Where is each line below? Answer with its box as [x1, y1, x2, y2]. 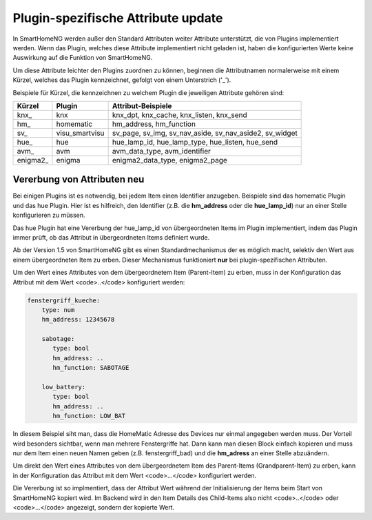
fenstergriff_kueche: [27, 296, 101, 304]
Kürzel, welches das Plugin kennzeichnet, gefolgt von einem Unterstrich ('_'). [12, 76, 231, 84]
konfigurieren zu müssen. [12, 211, 85, 220]
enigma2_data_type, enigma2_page [112, 155, 227, 165]
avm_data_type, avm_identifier [112, 146, 211, 156]
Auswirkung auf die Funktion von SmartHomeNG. [12, 54, 153, 62]
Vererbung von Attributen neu [12, 174, 145, 185]
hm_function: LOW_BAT [52, 412, 126, 420]
